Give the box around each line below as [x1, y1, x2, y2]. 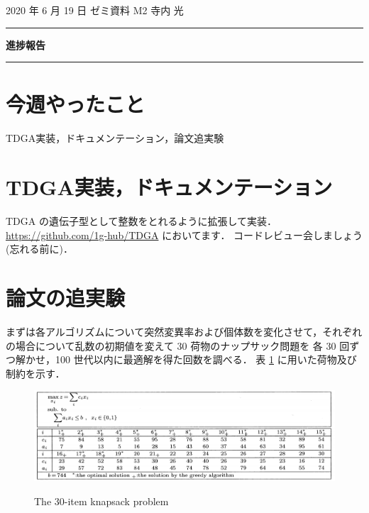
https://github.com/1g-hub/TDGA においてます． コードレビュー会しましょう [6, 227, 363, 242]
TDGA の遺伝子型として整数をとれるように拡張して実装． [6, 214, 277, 228]
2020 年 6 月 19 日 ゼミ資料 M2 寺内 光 [6, 3, 184, 17]
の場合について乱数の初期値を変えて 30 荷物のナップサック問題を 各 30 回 [6, 338, 350, 353]
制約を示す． [6, 365, 65, 380]
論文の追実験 [6, 283, 126, 311]
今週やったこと [6, 89, 145, 118]
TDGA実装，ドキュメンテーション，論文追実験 [6, 131, 224, 145]
